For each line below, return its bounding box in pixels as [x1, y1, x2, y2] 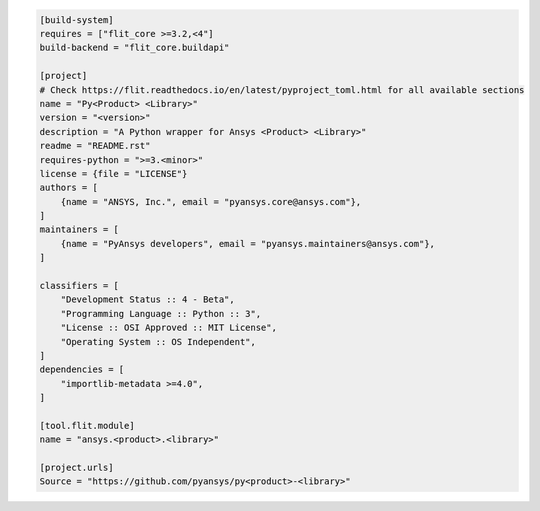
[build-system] [39, 14, 114, 25]
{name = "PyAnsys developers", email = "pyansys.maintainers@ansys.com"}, [60, 238, 435, 249]
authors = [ [39, 182, 99, 194]
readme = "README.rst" [39, 140, 151, 152]
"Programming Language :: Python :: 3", [60, 308, 262, 319]
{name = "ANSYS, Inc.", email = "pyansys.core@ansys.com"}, [60, 196, 362, 207]
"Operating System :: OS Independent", [60, 336, 257, 347]
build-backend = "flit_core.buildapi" [39, 42, 230, 54]
